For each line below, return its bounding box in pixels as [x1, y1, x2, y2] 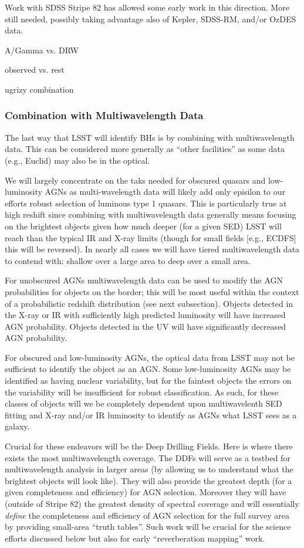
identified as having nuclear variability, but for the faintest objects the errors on [5, 374, 292, 387]
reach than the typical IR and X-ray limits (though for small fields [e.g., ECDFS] [5, 231, 296, 243]
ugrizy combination [5, 83, 74, 95]
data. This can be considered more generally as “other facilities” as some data [5, 143, 285, 155]
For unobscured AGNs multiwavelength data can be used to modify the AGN [5, 274, 283, 286]
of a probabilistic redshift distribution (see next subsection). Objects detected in [5, 297, 293, 309]
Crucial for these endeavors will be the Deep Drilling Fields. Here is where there [5, 440, 293, 452]
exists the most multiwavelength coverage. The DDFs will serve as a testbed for [5, 451, 291, 464]
